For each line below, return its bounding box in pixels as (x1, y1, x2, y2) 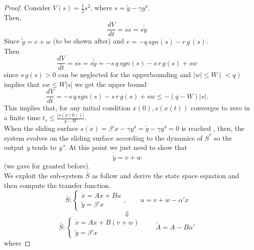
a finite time (4, 112, 41, 123)
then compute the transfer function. (4, 180, 111, 190)
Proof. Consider (4, 2, 51, 12)
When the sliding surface (4, 123, 78, 133)
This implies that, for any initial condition (4, 103, 130, 113)
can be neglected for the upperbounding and (58, 69, 191, 80)
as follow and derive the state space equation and (91, 170, 239, 180)
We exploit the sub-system (4, 170, 83, 180)
